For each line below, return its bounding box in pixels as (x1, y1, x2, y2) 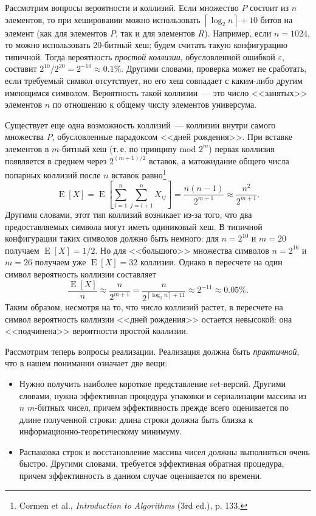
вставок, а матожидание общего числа (149, 154, 289, 167)
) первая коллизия (208, 142, 275, 155)
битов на (260, 13, 293, 26)
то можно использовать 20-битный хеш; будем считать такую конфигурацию (5, 38, 287, 51)
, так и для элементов (115, 26, 195, 39)
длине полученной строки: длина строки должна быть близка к (19, 413, 253, 425)
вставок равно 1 (111, 167, 167, 181)
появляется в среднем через (5, 154, 107, 167)
